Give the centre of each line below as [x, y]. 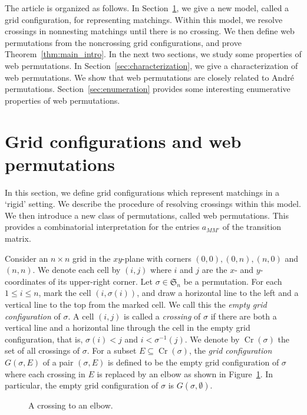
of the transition [252, 227]
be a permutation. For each [233, 281]
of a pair [58, 362]
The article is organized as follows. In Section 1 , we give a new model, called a [147, 8]
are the [214, 270]
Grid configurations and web [123, 141]
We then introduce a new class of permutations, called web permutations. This [147, 215]
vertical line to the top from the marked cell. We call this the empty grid [136, 304]
